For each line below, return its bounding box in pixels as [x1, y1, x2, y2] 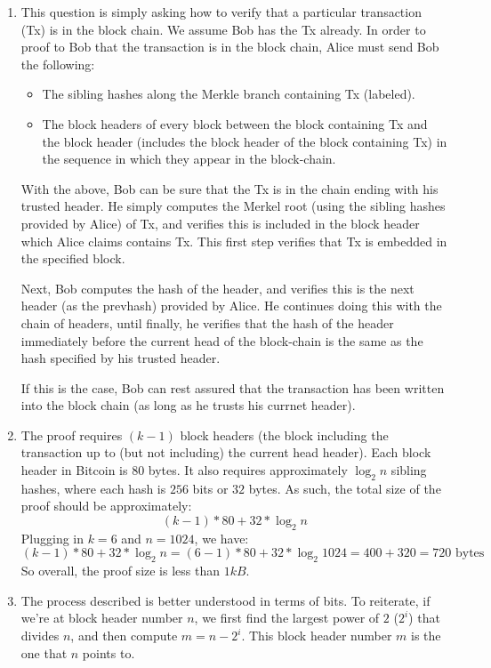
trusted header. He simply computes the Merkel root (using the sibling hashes [20, 197, 446, 215]
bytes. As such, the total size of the [248, 479, 441, 497]
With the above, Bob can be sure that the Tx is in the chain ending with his [20, 179, 439, 197]
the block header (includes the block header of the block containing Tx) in [42, 132, 447, 150]
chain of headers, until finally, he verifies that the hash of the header [20, 313, 394, 332]
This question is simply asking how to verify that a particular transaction [20, 3, 422, 20]
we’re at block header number [20, 608, 183, 627]
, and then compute [70, 626, 178, 645]
